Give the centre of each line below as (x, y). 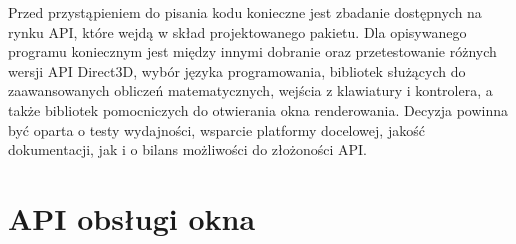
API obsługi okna (132, 217)
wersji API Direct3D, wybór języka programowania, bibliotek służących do (237, 70)
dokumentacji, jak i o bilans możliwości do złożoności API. (188, 149)
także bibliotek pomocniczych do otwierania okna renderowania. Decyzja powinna (258, 109)
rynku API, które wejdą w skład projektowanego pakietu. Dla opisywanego (237, 31)
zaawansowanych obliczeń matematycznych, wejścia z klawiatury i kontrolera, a (250, 90)
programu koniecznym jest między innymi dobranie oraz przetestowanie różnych (252, 51)
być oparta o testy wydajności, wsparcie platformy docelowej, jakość (216, 129)
